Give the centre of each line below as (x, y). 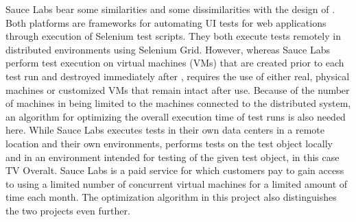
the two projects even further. (68, 210)
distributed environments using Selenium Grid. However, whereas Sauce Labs (168, 49)
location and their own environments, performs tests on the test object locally (169, 143)
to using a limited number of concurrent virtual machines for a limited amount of (177, 183)
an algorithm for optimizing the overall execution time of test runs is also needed (176, 116)
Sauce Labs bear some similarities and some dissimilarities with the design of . (170, 9)
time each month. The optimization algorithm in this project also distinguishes (171, 197)
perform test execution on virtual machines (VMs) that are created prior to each (175, 63)
